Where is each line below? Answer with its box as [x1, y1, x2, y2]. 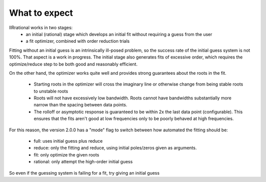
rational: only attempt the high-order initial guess [33, 159, 133, 165]
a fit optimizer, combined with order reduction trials [26, 38, 130, 44]
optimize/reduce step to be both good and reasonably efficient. [9, 61, 138, 67]
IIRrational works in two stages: [9, 25, 73, 30]
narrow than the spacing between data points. [33, 102, 128, 108]
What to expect [9, 7, 73, 18]
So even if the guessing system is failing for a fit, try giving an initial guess [9, 170, 160, 176]
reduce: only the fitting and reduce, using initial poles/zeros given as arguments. [33, 145, 197, 151]
